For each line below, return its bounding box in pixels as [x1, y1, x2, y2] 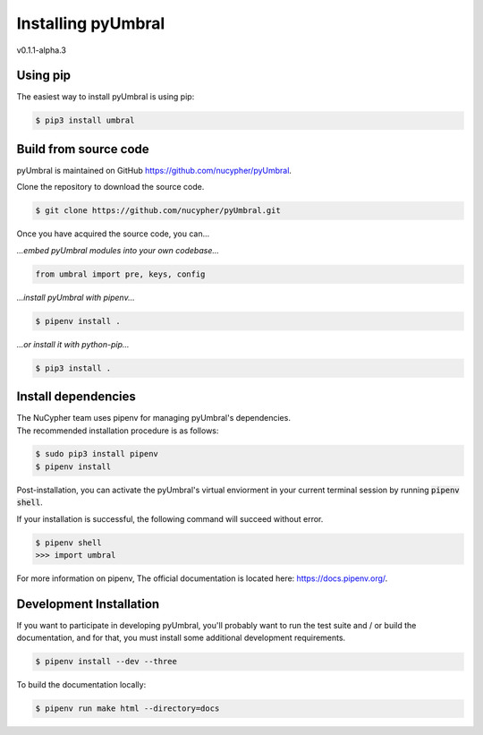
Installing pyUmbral [16, 13, 165, 33]
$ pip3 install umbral [35, 115, 135, 125]
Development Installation [16, 596, 160, 611]
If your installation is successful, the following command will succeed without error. [16, 513, 324, 524]
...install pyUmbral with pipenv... [16, 292, 135, 303]
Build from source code [16, 141, 149, 157]
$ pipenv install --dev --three [35, 656, 178, 667]
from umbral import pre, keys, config [35, 269, 206, 279]
